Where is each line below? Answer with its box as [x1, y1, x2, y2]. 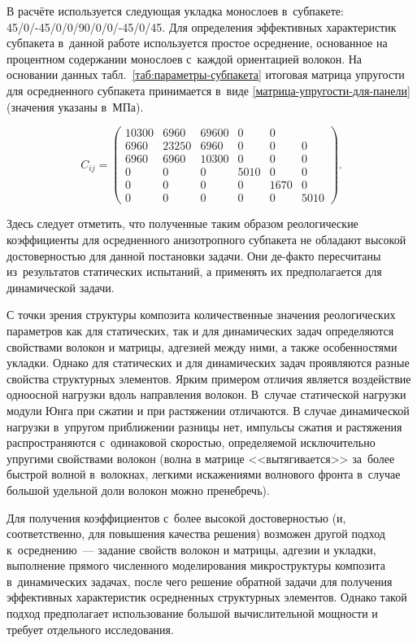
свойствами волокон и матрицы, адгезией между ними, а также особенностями [7, 338, 397, 355]
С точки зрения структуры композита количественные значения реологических [7, 306, 396, 323]
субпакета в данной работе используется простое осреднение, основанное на [7, 34, 388, 51]
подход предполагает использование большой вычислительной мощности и [7, 605, 378, 622]
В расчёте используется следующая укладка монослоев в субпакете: [7, 2, 344, 19]
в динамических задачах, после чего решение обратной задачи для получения [7, 572, 393, 589]
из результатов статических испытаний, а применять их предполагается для [7, 263, 382, 280]
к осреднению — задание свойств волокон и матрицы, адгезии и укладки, [7, 540, 376, 558]
